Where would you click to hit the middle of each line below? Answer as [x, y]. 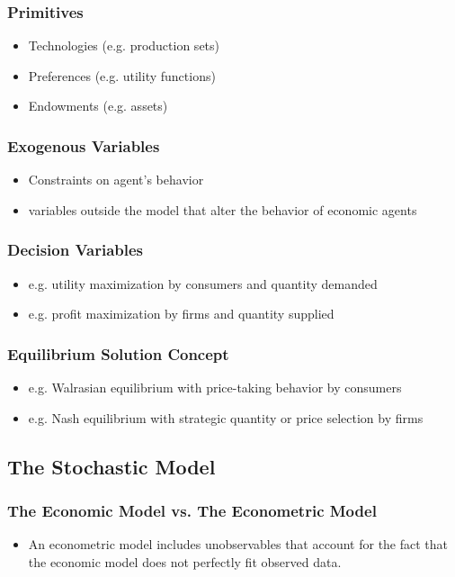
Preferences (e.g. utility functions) [122, 75]
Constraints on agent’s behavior [116, 180]
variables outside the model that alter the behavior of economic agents [223, 209]
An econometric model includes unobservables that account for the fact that [238, 544]
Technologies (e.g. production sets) [124, 45]
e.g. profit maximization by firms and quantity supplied [181, 314]
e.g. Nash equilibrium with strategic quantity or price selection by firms [226, 417]
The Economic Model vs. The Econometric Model [192, 510]
